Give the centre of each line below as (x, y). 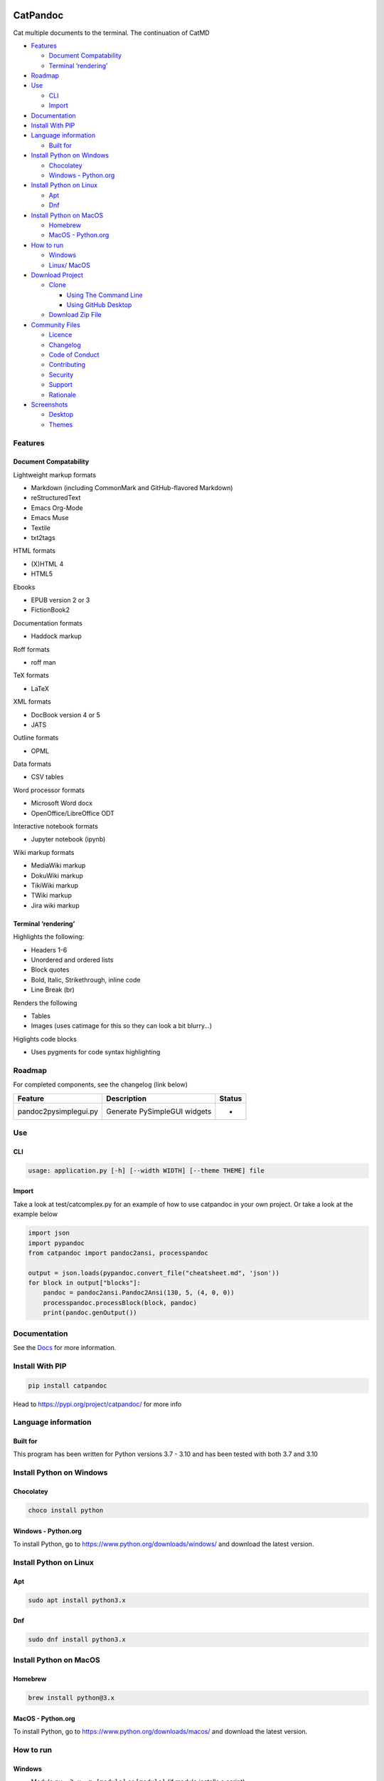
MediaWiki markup (58, 866)
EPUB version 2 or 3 (60, 600)
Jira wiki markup (55, 905)
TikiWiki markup (54, 885)
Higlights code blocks (45, 1039)
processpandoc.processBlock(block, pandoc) (120, 1303)
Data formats (32, 764)
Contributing (67, 365)
